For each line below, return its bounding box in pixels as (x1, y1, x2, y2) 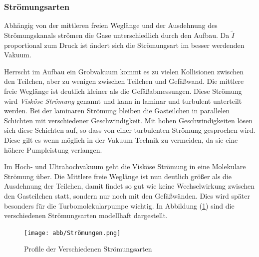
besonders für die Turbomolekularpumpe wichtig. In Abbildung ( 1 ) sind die (4, 200, 235, 211)
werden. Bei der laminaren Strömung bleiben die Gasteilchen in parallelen (4, 105, 230, 116)
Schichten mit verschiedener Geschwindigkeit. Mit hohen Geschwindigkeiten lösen (4, 115, 253, 125)
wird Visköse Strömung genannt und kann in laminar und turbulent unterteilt (4, 95, 242, 106)
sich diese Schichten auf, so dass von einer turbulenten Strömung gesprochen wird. (4, 125, 256, 135)
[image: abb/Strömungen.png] (24, 229, 121, 237)
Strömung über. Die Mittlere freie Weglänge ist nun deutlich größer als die (4, 171, 232, 181)
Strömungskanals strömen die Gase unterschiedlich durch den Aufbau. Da (4, 30, 230, 40)
